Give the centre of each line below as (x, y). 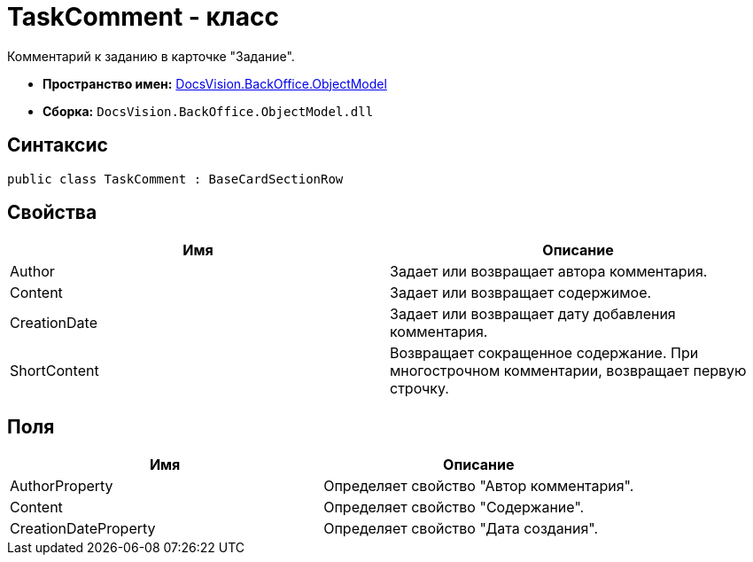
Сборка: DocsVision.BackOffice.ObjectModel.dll (208, 111)
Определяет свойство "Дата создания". (461, 529)
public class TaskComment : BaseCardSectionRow (175, 179)
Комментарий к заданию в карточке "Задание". (151, 56)
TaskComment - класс (143, 17)
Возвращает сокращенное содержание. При (544, 353)
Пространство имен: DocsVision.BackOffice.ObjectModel (215, 83)
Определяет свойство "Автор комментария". (479, 486)
